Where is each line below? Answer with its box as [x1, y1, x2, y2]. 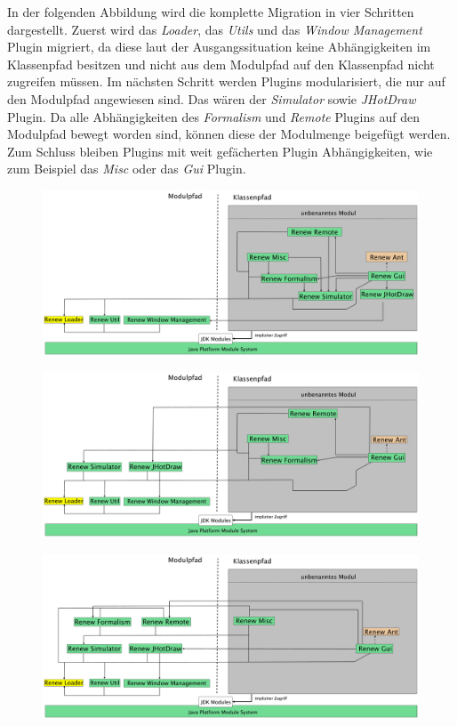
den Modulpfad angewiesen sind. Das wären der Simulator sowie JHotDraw [7, 89, 416, 108]
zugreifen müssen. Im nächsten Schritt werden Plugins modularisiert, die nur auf [7, 72, 445, 91]
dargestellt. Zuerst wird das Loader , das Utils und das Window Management [7, 20, 422, 38]
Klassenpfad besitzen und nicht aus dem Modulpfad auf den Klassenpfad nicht [7, 54, 435, 73]
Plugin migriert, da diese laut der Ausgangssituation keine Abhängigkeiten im [7, 37, 431, 56]
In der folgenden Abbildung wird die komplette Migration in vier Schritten [7, 3, 414, 20]
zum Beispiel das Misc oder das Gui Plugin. [7, 159, 246, 178]
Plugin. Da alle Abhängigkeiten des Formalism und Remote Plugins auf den [7, 107, 420, 125]
